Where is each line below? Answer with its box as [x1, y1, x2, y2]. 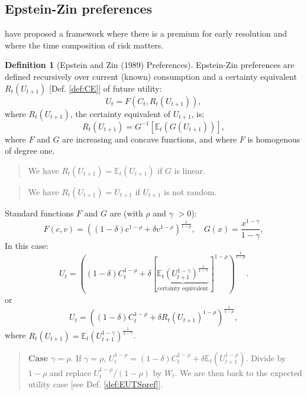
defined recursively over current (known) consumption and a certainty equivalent [5, 70, 297, 82]
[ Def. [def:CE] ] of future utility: [49, 82, 162, 94]
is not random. [164, 185, 217, 197]
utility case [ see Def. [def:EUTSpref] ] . [28, 378, 163, 390]
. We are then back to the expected [174, 366, 302, 378]
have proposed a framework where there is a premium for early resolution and [5, 27, 287, 40]
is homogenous [247, 132, 300, 145]
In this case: [5, 239, 49, 251]
